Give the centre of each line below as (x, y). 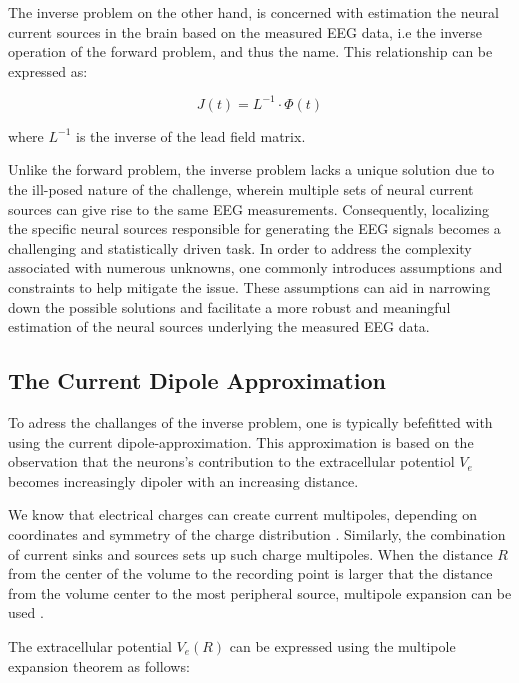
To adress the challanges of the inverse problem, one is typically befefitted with (250, 422)
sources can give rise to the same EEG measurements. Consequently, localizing (248, 208)
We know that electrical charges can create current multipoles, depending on (242, 514)
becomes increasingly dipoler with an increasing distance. (183, 480)
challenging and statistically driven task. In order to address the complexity (240, 247)
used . (26, 612)
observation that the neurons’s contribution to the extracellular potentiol (231, 461)
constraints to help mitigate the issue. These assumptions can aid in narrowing (249, 287)
